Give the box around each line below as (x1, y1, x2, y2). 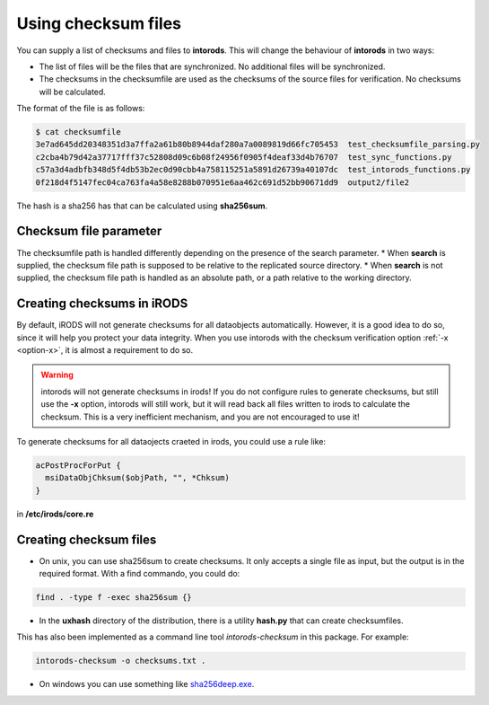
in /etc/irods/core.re (16, 508, 94, 519)
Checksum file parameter (16, 224, 162, 239)
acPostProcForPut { (35, 460, 121, 471)
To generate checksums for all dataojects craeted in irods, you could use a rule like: (16, 436, 327, 446)
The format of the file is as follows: (16, 103, 145, 114)
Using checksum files (16, 13, 182, 33)
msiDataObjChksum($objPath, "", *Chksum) (45, 472, 231, 483)
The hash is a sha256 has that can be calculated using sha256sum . (16, 200, 268, 211)
